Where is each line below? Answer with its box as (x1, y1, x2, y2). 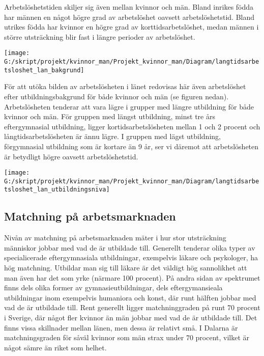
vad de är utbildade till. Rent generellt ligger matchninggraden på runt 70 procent (4, 302, 260, 313)
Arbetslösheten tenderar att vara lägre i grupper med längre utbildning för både (4, 101, 254, 112)
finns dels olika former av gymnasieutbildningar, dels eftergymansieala (4, 282, 223, 293)
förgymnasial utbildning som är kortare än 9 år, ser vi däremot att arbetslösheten (4, 141, 259, 151)
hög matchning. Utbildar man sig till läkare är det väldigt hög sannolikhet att (4, 262, 247, 273)
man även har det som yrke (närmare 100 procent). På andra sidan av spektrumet (4, 272, 260, 283)
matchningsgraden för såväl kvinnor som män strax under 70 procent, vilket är (4, 332, 250, 343)
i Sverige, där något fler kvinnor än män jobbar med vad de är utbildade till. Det (4, 312, 257, 323)
